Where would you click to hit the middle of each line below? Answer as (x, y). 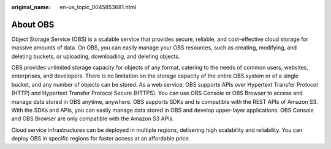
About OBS (33, 24)
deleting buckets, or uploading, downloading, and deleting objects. (96, 56)
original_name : (31, 7)
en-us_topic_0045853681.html (98, 7)
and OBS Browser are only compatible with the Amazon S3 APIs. (93, 118)
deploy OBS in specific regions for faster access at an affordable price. (101, 139)
